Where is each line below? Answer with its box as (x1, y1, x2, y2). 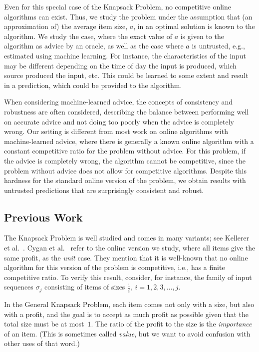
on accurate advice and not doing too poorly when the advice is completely (4, 116, 234, 126)
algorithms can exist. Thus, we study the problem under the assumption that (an (4, 11, 253, 21)
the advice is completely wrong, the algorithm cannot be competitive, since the (4, 155, 246, 165)
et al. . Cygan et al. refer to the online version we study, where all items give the (4, 242, 256, 253)
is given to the (180, 30, 224, 41)
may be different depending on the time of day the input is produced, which (4, 60, 237, 70)
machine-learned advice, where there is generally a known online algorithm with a (4, 135, 254, 146)
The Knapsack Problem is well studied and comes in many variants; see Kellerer (4, 232, 250, 243)
